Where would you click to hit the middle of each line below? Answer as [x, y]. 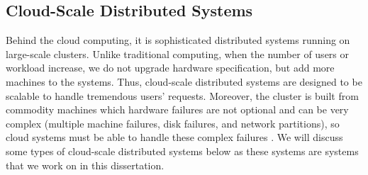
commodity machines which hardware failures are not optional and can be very [177, 109]
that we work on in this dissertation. [85, 165]
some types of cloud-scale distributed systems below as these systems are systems [182, 151]
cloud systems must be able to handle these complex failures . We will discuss [174, 137]
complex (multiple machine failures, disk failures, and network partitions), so [173, 123]
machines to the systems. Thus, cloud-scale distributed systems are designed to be [184, 81]
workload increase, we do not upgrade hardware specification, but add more [170, 68]
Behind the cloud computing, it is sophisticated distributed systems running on [178, 40]
